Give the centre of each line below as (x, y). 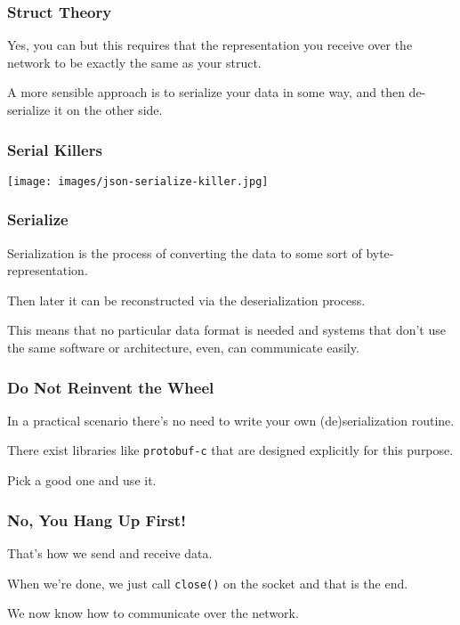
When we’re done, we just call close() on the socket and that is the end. (208, 583)
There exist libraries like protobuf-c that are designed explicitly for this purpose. (230, 450)
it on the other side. (108, 110)
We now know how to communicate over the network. (153, 613)
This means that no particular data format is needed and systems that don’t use (226, 330)
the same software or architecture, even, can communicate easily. (183, 348)
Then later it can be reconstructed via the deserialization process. (186, 300)
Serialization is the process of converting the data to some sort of (185, 252)
